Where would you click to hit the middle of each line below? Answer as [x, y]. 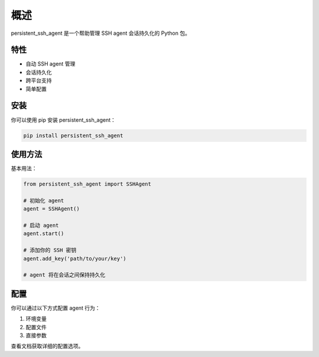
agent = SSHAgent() [51, 209]
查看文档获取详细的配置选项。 [47, 346]
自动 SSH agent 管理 [51, 64]
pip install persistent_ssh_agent [73, 135]
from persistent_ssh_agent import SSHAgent [87, 184]
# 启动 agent [41, 225]
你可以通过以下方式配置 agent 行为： [56, 308]
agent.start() [44, 234]
